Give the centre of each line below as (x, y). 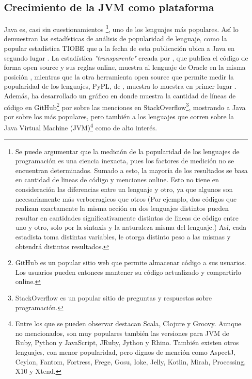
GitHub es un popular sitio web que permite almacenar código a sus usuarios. (131, 262)
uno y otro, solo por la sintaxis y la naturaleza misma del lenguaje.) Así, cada (131, 227)
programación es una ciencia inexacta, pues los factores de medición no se (125, 161)
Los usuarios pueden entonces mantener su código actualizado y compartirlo (128, 272)
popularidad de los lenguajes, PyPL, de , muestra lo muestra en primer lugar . (120, 86)
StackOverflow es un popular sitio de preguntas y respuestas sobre (113, 298)
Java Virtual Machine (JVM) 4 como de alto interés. (80, 127)
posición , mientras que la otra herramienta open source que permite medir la (119, 76)
